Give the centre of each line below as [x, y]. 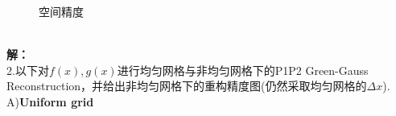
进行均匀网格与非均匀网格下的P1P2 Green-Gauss [243, 70]
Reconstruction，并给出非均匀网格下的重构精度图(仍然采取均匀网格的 [187, 86]
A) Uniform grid [50, 101]
